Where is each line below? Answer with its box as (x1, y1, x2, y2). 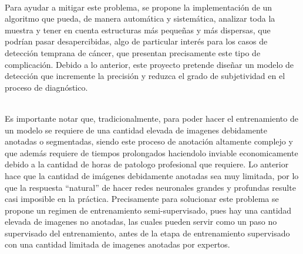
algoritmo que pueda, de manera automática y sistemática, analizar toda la (5, 12, 275, 25)
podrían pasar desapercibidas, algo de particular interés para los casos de (5, 35, 268, 47)
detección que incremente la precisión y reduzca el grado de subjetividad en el (5, 70, 285, 82)
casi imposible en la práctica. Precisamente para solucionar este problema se (5, 193, 279, 205)
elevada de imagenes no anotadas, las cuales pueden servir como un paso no (5, 215, 277, 228)
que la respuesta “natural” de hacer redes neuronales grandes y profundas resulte (5, 181, 296, 193)
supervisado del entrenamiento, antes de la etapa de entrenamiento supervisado (5, 226, 290, 239)
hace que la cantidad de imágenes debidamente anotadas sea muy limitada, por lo (5, 169, 299, 181)
